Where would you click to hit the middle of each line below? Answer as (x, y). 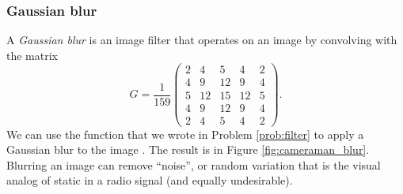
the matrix (32, 55)
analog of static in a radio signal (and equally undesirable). (150, 180)
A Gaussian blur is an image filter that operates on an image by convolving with (202, 40)
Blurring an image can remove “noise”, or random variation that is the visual (194, 164)
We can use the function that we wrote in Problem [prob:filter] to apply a (185, 134)
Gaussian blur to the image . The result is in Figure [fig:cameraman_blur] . (188, 149)
